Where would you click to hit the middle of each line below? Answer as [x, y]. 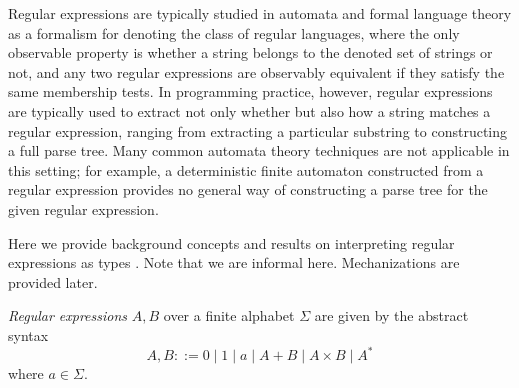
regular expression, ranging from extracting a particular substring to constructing [257, 130]
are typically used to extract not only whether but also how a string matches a [249, 110]
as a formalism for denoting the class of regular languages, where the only [234, 32]
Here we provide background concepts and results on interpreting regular [231, 242]
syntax [28, 334]
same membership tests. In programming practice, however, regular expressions [250, 91]
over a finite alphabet [229, 315]
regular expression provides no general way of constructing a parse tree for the [248, 189]
